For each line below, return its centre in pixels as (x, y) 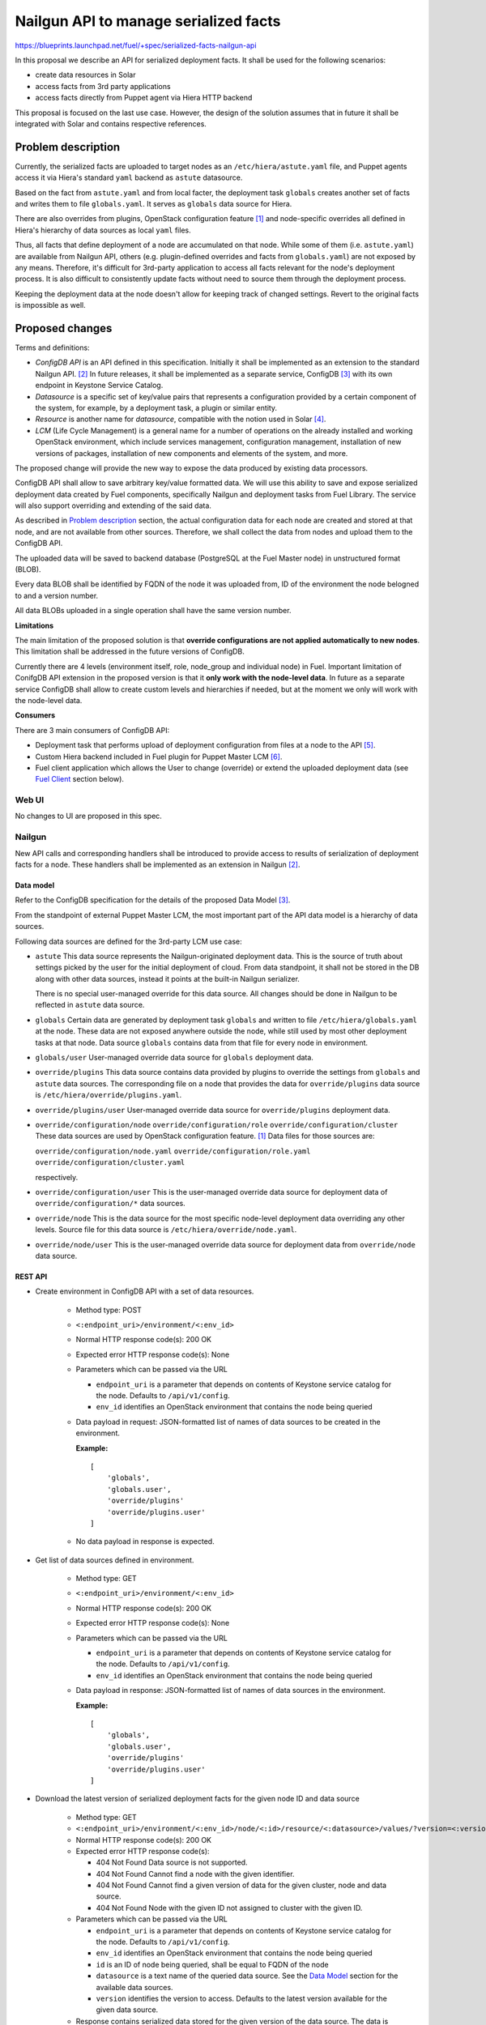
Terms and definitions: (52, 347)
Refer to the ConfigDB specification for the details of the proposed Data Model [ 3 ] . (153, 900)
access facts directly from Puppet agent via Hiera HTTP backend (144, 98)
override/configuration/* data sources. (110, 1204)
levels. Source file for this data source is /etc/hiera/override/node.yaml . (166, 1230)
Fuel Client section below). (80, 779)
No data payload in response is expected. (145, 1541)
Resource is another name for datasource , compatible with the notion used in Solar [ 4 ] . (181, 419)
